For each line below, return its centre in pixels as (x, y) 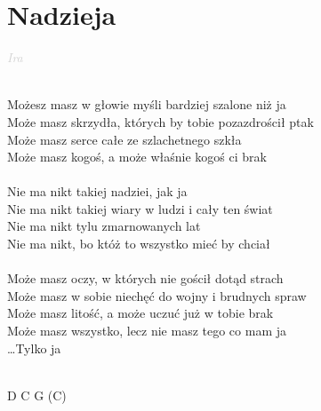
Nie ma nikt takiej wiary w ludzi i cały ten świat (140, 208)
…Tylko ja (34, 348)
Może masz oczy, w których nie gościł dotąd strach (145, 278)
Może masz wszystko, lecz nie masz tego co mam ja (147, 331)
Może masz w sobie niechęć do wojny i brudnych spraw (157, 295)
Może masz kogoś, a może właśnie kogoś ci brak (137, 157)
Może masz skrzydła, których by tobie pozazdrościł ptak (160, 121)
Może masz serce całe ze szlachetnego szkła (124, 139)
